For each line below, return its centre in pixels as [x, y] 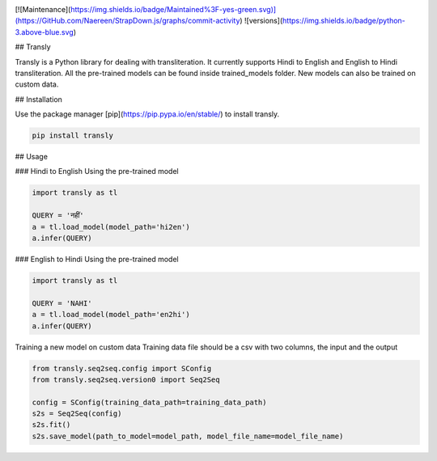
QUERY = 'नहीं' [58, 216]
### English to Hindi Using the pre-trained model [97, 260]
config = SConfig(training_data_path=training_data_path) [149, 402]
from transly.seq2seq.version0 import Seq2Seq [126, 379]
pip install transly [72, 136]
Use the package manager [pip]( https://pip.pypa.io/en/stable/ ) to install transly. [147, 114]
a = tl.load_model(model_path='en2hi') [111, 315]
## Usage [32, 157]
